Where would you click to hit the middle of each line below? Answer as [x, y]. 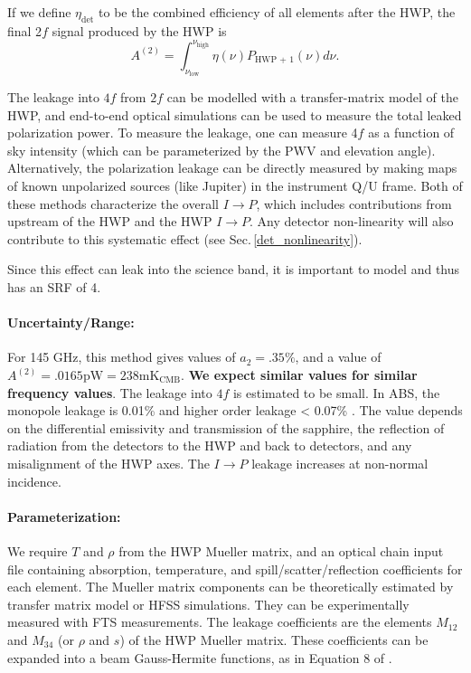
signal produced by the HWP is [139, 30]
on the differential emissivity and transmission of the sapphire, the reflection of [226, 427]
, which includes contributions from [354, 203]
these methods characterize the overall [113, 203]
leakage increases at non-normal [340, 463]
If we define [39, 12]
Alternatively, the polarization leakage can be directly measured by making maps [232, 168]
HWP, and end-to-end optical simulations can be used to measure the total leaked [235, 114]
